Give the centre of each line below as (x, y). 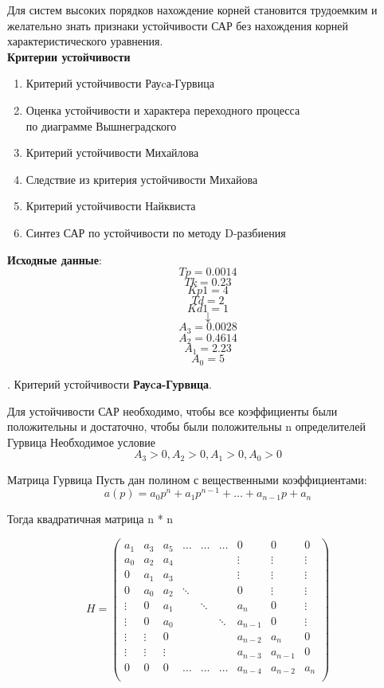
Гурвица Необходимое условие (82, 442)
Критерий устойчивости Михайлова (112, 152)
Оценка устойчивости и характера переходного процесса (163, 109)
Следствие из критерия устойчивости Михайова (142, 179)
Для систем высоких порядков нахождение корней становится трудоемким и (192, 10)
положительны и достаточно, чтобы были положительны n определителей (187, 426)
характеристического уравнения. (85, 41)
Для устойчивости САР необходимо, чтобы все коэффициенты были (172, 410)
